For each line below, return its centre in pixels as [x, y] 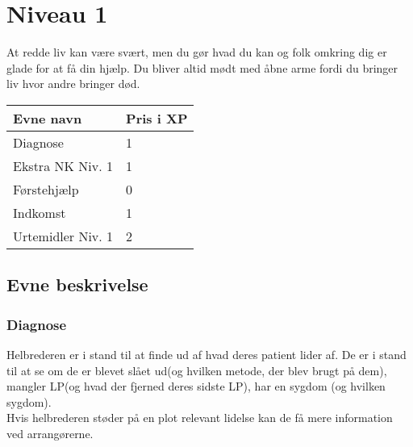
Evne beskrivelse [77, 284]
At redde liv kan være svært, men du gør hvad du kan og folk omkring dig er [197, 52]
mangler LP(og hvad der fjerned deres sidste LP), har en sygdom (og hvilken [196, 386]
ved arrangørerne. [50, 433]
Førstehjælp [46, 189]
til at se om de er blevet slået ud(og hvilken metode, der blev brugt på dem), [197, 370]
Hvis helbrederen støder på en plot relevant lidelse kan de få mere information [200, 418]
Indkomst [40, 212]
